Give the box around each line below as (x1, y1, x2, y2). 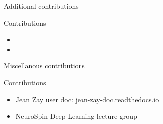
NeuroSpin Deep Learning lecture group (15, 111, 137, 121)
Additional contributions (4, 1, 79, 11)
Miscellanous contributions (4, 61, 85, 71)
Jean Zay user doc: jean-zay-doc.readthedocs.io (15, 94, 159, 104)
